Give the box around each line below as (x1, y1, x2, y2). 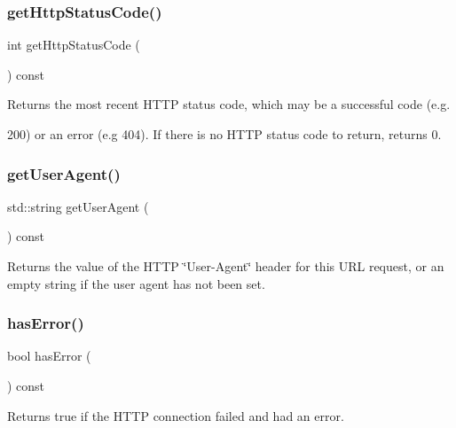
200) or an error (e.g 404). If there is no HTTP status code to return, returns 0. (7, 125, 442, 143)
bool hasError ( (7, 346, 91, 365)
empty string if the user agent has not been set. (7, 274, 265, 292)
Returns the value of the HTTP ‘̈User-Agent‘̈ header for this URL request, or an (7, 257, 444, 275)
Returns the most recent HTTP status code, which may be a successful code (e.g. (7, 95, 451, 113)
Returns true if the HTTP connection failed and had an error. (7, 406, 344, 424)
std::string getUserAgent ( (7, 197, 149, 215)
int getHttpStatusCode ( (7, 35, 140, 54)
